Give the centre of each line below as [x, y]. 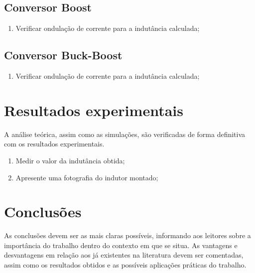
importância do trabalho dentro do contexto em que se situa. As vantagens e [121, 245]
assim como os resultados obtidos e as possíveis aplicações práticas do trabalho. [125, 265]
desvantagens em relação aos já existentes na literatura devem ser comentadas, [124, 255]
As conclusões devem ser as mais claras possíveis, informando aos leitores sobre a [127, 235]
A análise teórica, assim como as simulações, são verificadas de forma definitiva [125, 134]
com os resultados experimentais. [54, 144]
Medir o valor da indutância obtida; [70, 160]
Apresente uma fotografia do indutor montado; [87, 177]
